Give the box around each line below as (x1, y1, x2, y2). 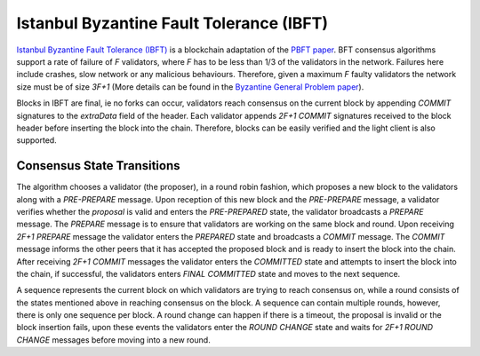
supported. (16, 135, 57, 146)
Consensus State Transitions (16, 158, 181, 173)
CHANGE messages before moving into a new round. (16, 334, 211, 345)
